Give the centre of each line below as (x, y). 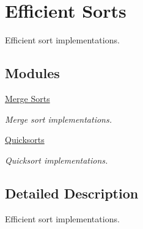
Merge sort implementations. (59, 119)
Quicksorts (25, 140)
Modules (32, 73)
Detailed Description (72, 193)
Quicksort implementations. (57, 160)
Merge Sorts (28, 98)
